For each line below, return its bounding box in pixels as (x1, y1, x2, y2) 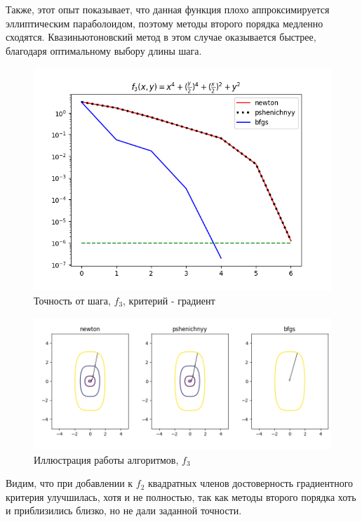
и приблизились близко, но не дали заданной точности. (6, 503, 242, 518)
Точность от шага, (34, 293, 111, 307)
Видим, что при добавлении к (6, 476, 133, 490)
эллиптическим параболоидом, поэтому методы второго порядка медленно (6, 15, 323, 30)
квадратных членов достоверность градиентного (148, 476, 354, 490)
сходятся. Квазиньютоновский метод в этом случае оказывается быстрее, (6, 29, 316, 44)
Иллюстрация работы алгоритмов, (34, 452, 179, 467)
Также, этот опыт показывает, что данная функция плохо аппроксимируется (6, 2, 330, 16)
